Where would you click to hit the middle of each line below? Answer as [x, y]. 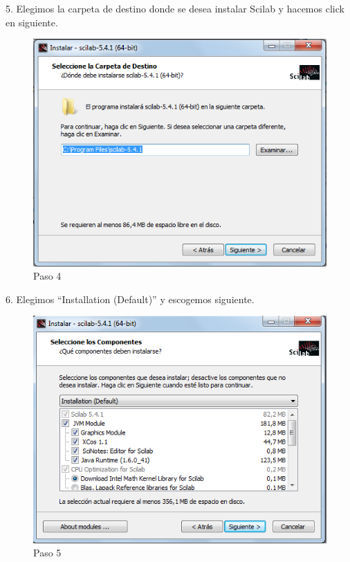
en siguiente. [32, 22]
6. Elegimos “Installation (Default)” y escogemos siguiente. [130, 299]
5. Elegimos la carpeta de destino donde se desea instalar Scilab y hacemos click [175, 8]
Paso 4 [47, 276]
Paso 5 [47, 553]
